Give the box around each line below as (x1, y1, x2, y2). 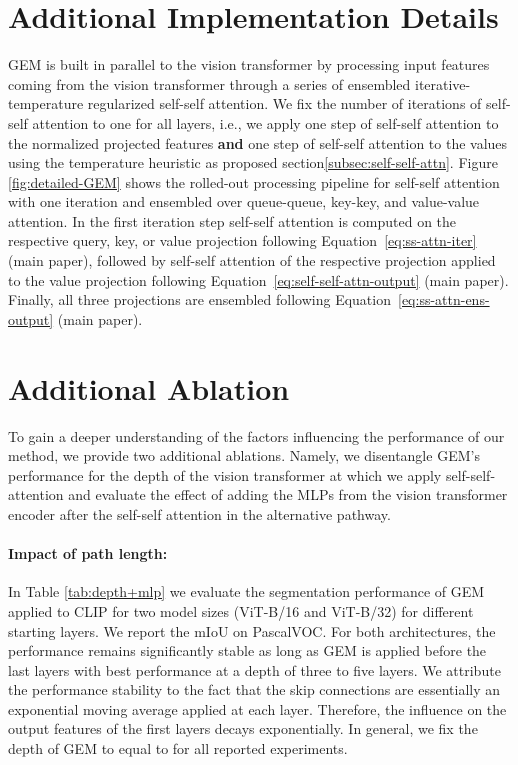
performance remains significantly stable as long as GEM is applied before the (8, 640, 487, 661)
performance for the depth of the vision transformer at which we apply (8, 464, 442, 485)
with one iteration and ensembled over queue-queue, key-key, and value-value (8, 191, 480, 212)
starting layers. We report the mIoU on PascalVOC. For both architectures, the (8, 620, 496, 641)
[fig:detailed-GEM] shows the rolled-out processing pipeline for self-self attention (8, 171, 500, 192)
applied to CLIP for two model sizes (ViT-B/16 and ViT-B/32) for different (8, 600, 474, 621)
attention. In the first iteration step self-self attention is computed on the (8, 210, 457, 231)
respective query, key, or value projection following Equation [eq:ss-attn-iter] (8, 230, 477, 251)
